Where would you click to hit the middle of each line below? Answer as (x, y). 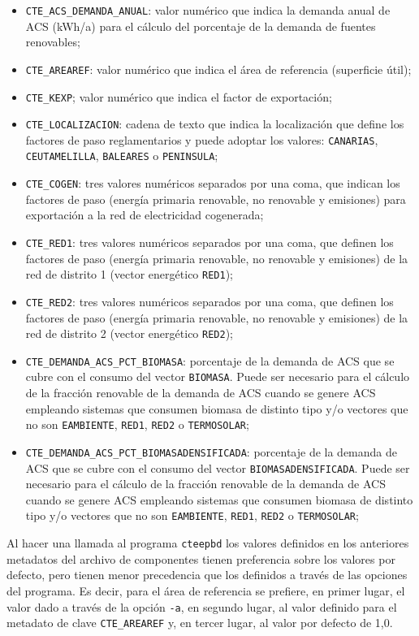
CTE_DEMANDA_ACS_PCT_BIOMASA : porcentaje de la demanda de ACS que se (210, 360)
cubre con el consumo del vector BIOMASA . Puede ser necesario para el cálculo (218, 376)
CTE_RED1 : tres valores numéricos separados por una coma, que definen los (209, 242)
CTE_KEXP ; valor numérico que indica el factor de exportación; (179, 96)
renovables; (53, 42)
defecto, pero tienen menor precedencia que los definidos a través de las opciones (207, 575)
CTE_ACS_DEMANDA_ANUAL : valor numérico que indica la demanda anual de (208, 10)
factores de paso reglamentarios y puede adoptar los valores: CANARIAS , (202, 139)
